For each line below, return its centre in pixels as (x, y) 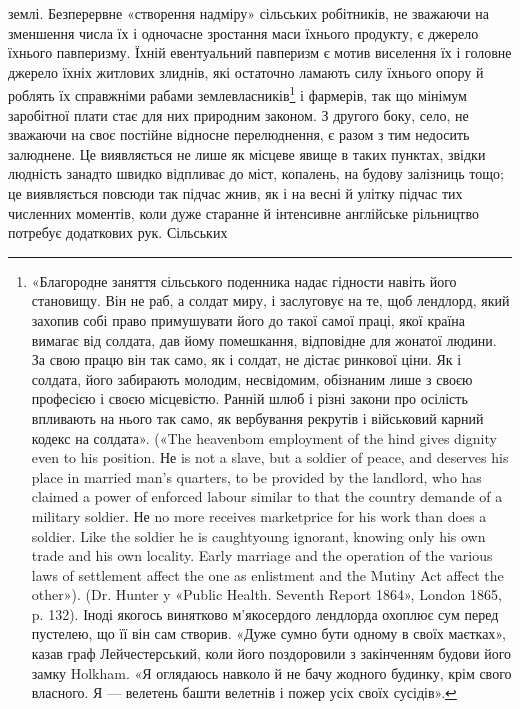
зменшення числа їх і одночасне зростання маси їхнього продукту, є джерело (243, 32)
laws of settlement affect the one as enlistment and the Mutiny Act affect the (267, 574)
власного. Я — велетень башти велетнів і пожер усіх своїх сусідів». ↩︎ (244, 692)
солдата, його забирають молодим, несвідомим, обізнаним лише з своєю (252, 378)
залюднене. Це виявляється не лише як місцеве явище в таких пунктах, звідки (247, 153)
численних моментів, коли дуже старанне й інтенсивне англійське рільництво (244, 212)
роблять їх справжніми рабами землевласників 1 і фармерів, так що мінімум (237, 94)
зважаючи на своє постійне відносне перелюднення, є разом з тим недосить (239, 134)
